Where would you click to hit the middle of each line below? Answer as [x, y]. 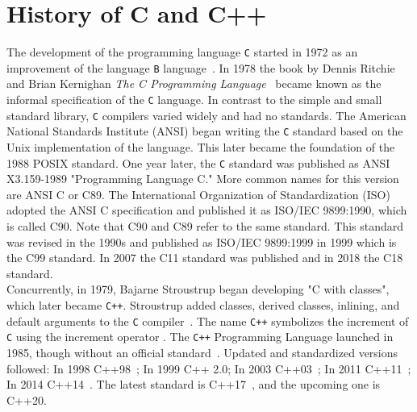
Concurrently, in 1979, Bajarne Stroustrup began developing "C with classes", [198, 289]
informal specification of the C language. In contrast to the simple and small [194, 100]
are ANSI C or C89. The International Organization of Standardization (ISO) [198, 194]
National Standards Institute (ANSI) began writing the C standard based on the [205, 131]
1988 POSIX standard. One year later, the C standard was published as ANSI [198, 162]
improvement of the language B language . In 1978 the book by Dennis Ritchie [201, 67]
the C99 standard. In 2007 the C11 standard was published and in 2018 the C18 [205, 258]
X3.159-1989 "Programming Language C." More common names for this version [203, 179]
